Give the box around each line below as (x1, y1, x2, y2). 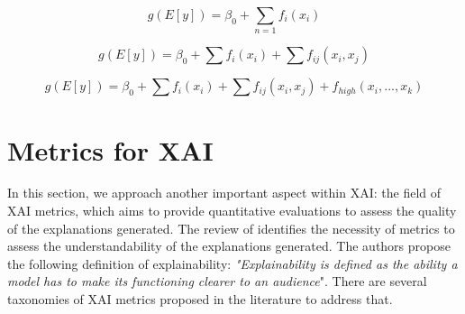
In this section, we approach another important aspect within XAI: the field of (7, 183, 442, 202)
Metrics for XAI (7, 131, 214, 168)
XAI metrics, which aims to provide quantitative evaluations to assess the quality (7, 201, 457, 220)
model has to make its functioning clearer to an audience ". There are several (7, 272, 427, 291)
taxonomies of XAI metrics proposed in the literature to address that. (7, 290, 393, 309)
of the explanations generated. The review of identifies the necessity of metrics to (7, 218, 455, 237)
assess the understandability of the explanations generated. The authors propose (7, 236, 451, 255)
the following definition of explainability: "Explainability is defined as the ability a (7, 254, 458, 272)
